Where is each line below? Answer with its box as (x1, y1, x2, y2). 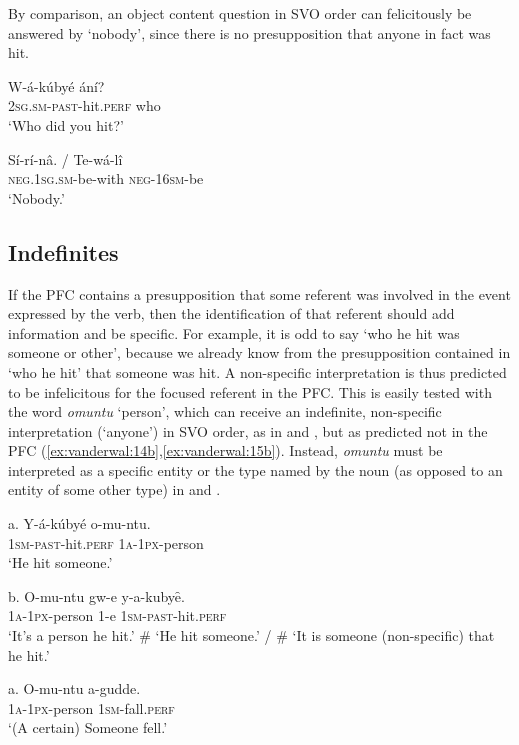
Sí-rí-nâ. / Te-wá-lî (8, 148, 123, 169)
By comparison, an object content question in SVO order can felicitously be (8, 3, 472, 23)
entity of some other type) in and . (8, 479, 221, 500)
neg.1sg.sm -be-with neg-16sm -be (8, 168, 204, 189)
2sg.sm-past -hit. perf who (8, 95, 161, 116)
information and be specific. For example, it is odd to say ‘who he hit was (8, 322, 460, 343)
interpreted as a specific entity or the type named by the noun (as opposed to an (8, 459, 503, 480)
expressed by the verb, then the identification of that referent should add (8, 303, 455, 324)
